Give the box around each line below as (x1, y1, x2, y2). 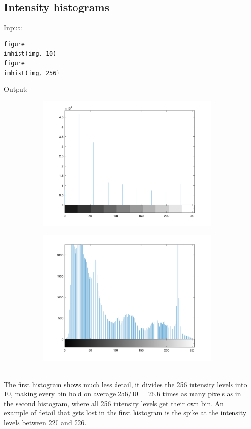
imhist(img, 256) (4, 69, 60, 76)
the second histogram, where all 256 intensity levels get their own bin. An (4, 398, 224, 408)
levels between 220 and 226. (4, 417, 87, 427)
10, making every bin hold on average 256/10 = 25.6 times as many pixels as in (4, 389, 241, 399)
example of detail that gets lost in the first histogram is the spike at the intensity (4, 408, 247, 418)
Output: (4, 84, 28, 94)
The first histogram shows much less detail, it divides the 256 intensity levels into (4, 379, 247, 389)
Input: (4, 22, 22, 33)
